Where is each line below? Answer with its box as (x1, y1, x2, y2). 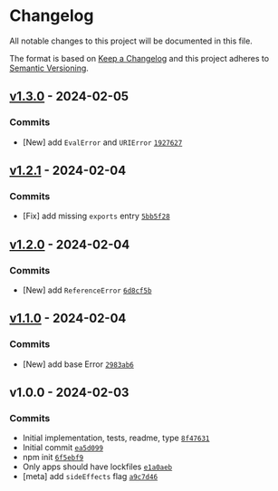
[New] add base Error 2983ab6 (22, 359, 134, 370)
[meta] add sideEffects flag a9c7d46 (22, 471, 158, 482)
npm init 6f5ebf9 (22, 452, 84, 463)
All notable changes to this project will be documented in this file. (9, 35, 254, 46)
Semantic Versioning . (9, 63, 89, 73)
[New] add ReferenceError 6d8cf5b (22, 284, 152, 295)
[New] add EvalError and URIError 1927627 (22, 137, 183, 148)
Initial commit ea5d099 (22, 442, 104, 453)
